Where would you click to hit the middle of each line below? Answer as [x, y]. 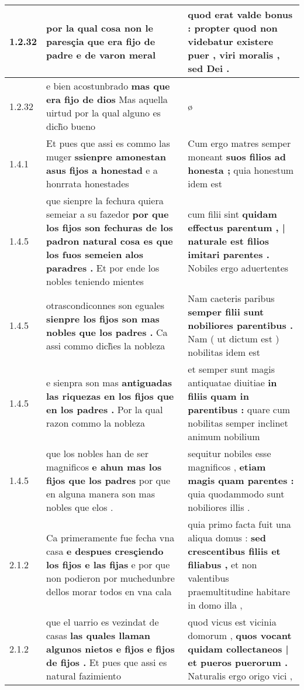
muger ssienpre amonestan [106, 157]
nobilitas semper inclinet [238, 423]
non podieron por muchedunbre [110, 578]
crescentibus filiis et [234, 551]
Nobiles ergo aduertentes [238, 268]
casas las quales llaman [98, 635]
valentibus [208, 578]
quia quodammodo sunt [236, 494]
